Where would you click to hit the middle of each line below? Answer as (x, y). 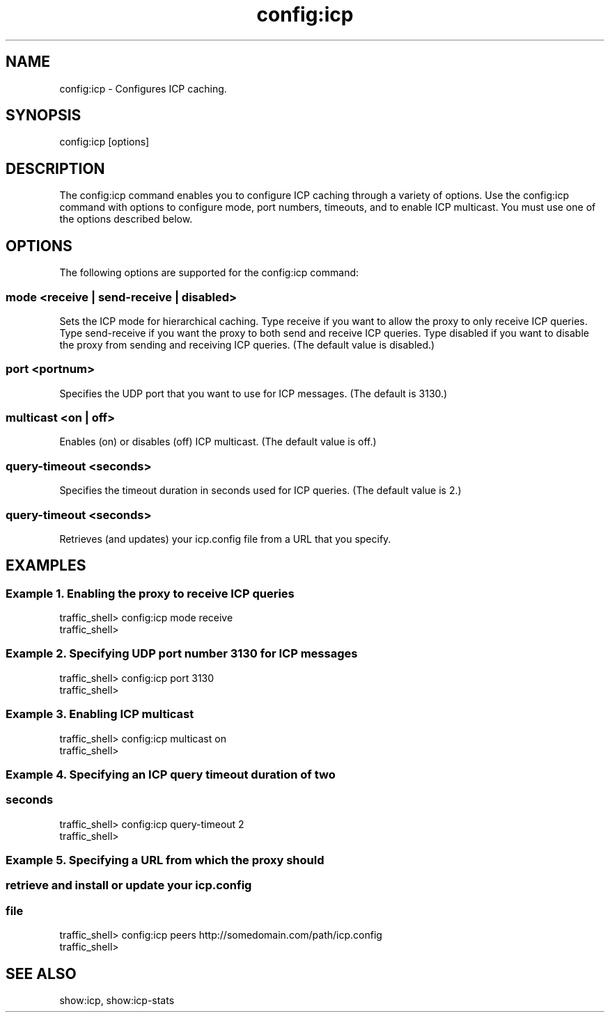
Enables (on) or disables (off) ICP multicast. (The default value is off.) (218, 442)
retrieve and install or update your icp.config (129, 885)
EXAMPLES (46, 566)
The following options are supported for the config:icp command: (209, 273)
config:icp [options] (104, 142)
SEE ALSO (41, 973)
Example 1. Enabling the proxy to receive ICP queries (150, 593)
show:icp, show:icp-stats (117, 1001)
